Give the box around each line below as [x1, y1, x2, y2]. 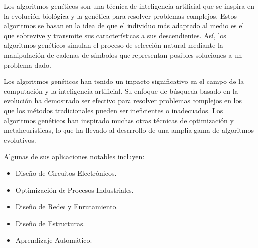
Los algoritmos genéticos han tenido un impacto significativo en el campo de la [4, 76, 244, 86]
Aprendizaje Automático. [15, 235, 92, 245]
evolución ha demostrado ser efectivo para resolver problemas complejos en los [4, 95, 242, 106]
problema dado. [4, 59, 51, 70]
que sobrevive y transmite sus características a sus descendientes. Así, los [4, 30, 226, 40]
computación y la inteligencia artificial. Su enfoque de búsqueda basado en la [4, 85, 238, 96]
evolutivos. [4, 134, 36, 145]
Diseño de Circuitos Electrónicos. [15, 167, 117, 178]
